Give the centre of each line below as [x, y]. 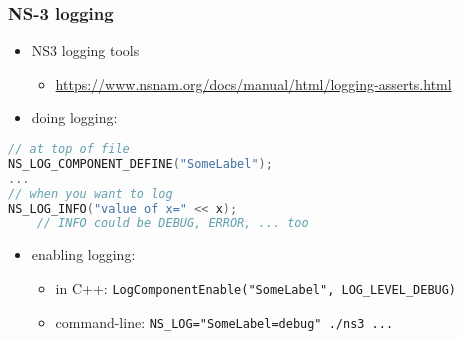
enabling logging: [83, 254]
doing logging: [74, 117]
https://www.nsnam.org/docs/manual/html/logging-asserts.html [253, 83]
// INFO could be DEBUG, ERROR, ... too [172, 223]
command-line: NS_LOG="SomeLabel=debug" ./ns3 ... [224, 321]
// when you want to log [90, 193]
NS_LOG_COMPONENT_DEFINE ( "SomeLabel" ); [140, 163]
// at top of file [69, 149]
